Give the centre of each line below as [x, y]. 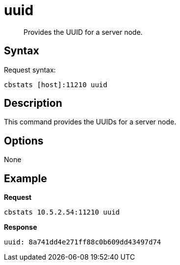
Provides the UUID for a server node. [83, 32]
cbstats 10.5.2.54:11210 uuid [62, 212]
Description [33, 103]
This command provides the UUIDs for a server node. [90, 122]
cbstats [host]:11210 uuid [56, 84]
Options [24, 141]
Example [26, 178]
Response [21, 227]
